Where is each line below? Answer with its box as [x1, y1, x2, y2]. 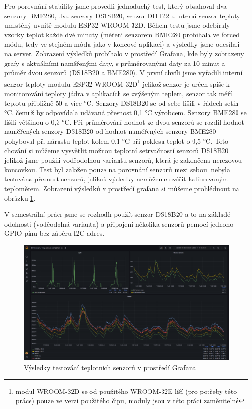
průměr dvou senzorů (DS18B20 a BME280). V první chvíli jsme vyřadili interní [4, 67, 243, 78]
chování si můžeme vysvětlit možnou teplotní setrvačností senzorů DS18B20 [4, 145, 229, 155]
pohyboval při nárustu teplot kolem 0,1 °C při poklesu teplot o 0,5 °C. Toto [4, 135, 229, 146]
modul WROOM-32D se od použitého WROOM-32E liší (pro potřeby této [15, 386, 237, 396]
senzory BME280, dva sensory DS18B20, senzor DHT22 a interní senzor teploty [4, 10, 240, 20]
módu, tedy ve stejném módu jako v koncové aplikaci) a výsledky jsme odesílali [4, 39, 240, 49]
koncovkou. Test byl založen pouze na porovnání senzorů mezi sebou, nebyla [4, 164, 230, 174]
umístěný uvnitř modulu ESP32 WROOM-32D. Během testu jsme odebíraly [4, 20, 230, 30]
